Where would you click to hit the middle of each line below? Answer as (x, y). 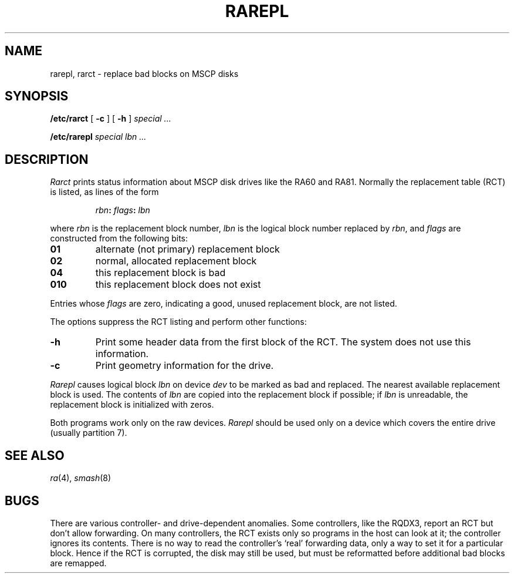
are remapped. (78, 563)
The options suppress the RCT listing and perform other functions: (178, 322)
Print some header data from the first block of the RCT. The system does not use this (283, 342)
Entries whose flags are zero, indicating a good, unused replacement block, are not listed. (224, 304)
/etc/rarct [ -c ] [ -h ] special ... (111, 119)
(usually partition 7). (89, 433)
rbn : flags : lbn (123, 210)
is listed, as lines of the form (104, 192)
